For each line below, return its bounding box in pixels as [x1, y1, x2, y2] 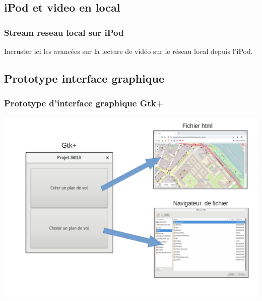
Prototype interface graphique [4, 70, 165, 86]
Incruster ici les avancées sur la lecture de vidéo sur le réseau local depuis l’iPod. [4, 46, 253, 56]
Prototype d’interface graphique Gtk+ [4, 97, 164, 109]
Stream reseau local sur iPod [4, 26, 124, 38]
